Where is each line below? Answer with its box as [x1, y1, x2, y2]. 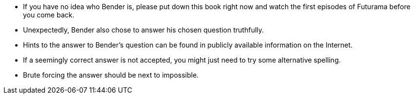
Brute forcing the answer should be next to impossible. [23, 71, 199, 79]
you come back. [23, 11, 75, 19]
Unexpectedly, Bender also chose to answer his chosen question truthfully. [23, 26, 264, 34]
